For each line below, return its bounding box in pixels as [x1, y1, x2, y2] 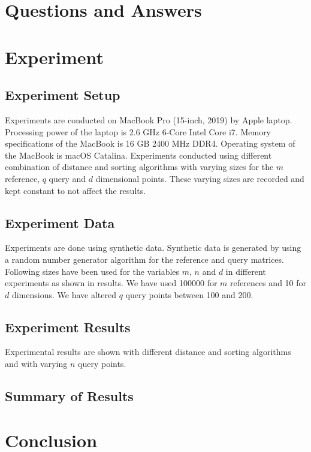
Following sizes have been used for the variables [5, 265, 180, 277]
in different [225, 265, 266, 277]
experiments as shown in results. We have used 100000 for [5, 277, 218, 289]
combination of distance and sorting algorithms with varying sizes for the [5, 160, 274, 173]
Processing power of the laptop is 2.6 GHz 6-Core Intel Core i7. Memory [5, 125, 271, 138]
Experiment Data [5, 213, 115, 232]
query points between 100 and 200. [125, 288, 253, 301]
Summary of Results [5, 387, 134, 405]
